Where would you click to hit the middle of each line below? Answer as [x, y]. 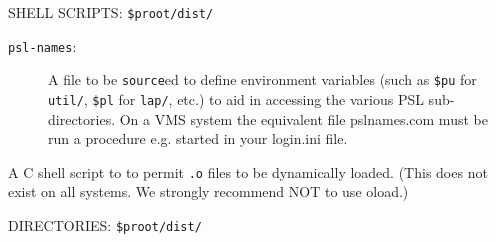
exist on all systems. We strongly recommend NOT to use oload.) [208, 191]
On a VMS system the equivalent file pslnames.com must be [303, 118]
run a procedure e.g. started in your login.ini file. [198, 138]
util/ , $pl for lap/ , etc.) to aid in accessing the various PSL [236, 98]
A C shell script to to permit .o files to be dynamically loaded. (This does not [248, 171]
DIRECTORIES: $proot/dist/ [105, 225]
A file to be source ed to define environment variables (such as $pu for [262, 79]
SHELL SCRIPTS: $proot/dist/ [111, 12]
